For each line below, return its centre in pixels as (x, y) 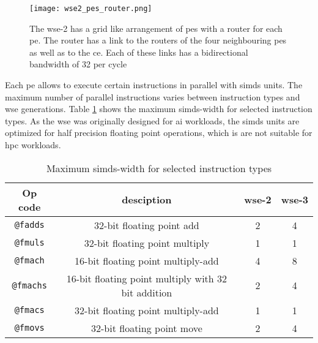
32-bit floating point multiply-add (147, 310)
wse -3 (294, 200)
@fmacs (29, 310)
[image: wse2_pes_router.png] (91, 9)
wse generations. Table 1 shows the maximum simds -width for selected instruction (159, 109)
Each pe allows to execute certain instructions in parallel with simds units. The (154, 85)
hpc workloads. (33, 145)
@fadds (29, 225)
